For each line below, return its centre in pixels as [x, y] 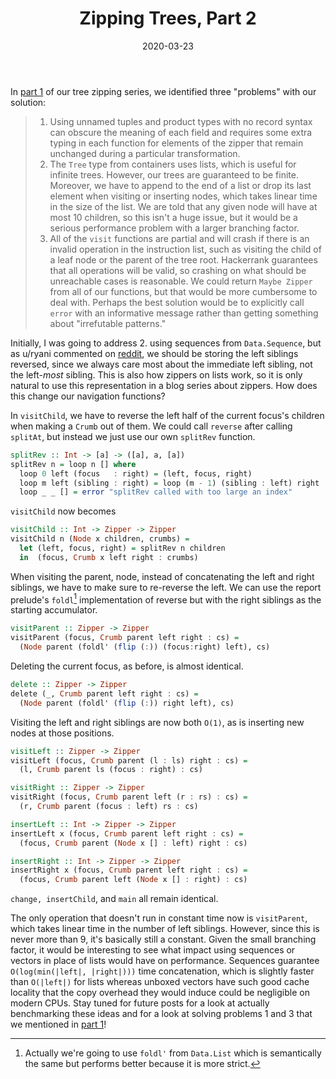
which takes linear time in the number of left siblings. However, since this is [165, 929]
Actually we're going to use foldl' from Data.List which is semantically [173, 1053]
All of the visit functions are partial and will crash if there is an [179, 238]
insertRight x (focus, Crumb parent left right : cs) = [129, 870]
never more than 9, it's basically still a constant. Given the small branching [163, 939]
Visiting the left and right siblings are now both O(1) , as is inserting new [157, 722]
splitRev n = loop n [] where [73, 464]
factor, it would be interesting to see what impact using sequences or [153, 950]
